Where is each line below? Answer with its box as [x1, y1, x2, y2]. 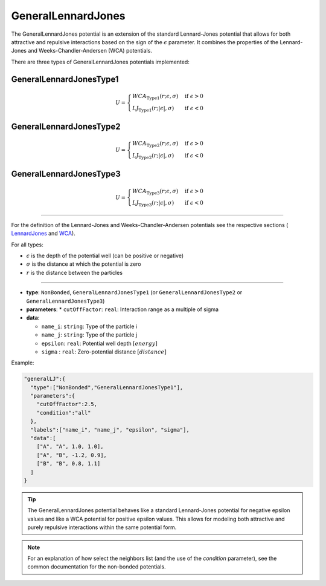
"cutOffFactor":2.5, [36, 401, 98, 408]
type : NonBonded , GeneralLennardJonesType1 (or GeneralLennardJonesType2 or [26, 289, 243, 296]
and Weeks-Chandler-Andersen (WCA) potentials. [28, 47, 152, 54]
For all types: [11, 241, 43, 248]
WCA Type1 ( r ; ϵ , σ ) [132, 93, 179, 101]
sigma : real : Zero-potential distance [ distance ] [41, 348, 167, 355]
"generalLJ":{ [24, 375, 66, 383]
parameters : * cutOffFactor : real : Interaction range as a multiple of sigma [26, 306, 219, 313]
